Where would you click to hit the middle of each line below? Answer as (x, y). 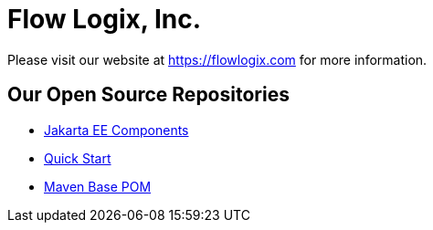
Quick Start (78, 158)
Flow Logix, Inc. (105, 19)
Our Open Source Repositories (148, 95)
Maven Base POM (98, 186)
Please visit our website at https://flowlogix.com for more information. (217, 59)
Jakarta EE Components (116, 130)
